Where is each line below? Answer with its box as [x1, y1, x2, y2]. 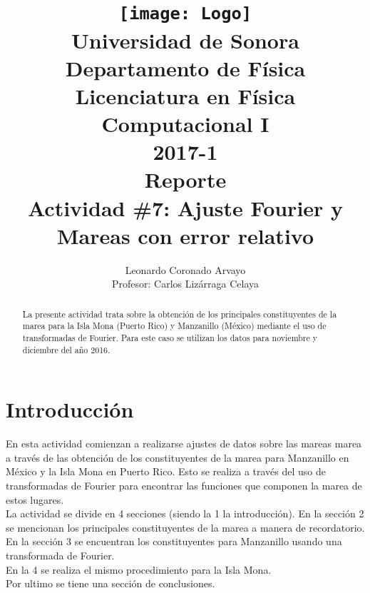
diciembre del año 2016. [22, 343, 111, 355]
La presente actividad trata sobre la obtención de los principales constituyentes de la [22, 308, 337, 320]
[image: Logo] [118, 4, 252, 24]
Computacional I [101, 109, 269, 138]
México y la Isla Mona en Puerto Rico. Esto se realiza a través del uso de [6, 464, 327, 479]
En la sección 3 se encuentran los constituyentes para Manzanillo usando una [6, 534, 342, 549]
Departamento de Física [65, 53, 306, 82]
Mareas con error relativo [56, 221, 314, 250]
